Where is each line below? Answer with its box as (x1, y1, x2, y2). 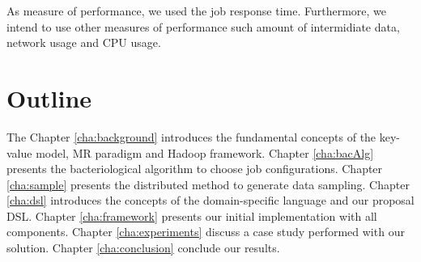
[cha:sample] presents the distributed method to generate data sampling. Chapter (6, 175, 410, 192)
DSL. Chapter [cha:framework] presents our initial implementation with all (6, 207, 377, 224)
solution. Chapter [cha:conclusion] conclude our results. (6, 239, 280, 256)
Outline (6, 81, 92, 114)
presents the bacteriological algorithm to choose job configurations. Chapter (6, 160, 383, 177)
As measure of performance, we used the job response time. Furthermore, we (6, 2, 387, 19)
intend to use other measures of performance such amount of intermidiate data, (6, 18, 400, 35)
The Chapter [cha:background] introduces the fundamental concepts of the (6, 128, 376, 145)
